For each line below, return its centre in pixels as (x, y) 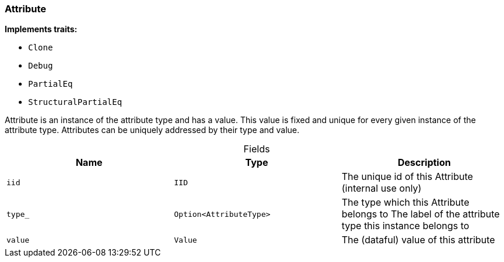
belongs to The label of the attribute (420, 214)
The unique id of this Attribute (407, 177)
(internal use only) (382, 188)
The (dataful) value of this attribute (418, 240)
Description (424, 163)
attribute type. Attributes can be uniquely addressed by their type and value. (152, 130)
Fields (257, 149)
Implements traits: (41, 29)
